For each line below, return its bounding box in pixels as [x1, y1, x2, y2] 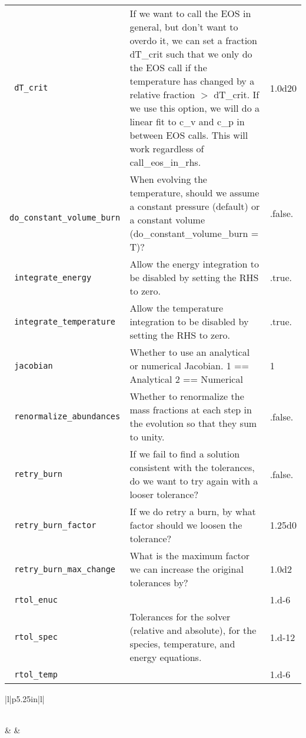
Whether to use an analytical [129, 345, 250, 359]
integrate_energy [14, 272, 92, 282]
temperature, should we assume [129, 186, 260, 199]
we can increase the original [129, 562, 244, 576]
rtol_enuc [14, 595, 58, 605]
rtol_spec [14, 632, 58, 642]
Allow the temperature [129, 301, 224, 315]
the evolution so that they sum [129, 416, 257, 430]
